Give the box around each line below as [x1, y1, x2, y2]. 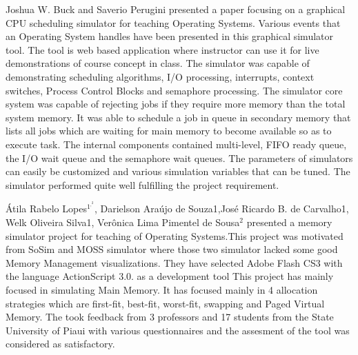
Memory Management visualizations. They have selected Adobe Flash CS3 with [6, 255, 343, 270]
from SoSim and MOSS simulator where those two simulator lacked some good [6, 242, 338, 256]
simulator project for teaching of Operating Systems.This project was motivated [6, 228, 344, 243]
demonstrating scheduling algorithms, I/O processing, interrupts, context [6, 69, 315, 83]
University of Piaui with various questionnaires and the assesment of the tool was [6, 323, 350, 337]
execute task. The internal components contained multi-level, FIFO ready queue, [6, 136, 347, 151]
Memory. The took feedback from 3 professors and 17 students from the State [6, 310, 334, 324]
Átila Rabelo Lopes [6, 201, 87, 216]
